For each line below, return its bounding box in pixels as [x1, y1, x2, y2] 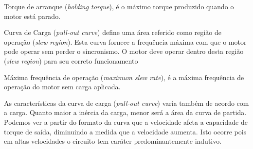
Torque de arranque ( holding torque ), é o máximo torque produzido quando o [4, 1, 234, 11]
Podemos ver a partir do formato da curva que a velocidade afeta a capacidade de [4, 116, 248, 127]
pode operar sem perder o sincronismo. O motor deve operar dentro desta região [4, 46, 244, 56]
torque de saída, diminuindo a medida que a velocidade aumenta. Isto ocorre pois [4, 126, 247, 136]
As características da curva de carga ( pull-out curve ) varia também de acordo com [4, 98, 249, 108]
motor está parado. [4, 11, 61, 21]
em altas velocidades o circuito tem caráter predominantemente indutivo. [4, 136, 222, 146]
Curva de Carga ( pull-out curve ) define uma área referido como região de [4, 27, 221, 37]
